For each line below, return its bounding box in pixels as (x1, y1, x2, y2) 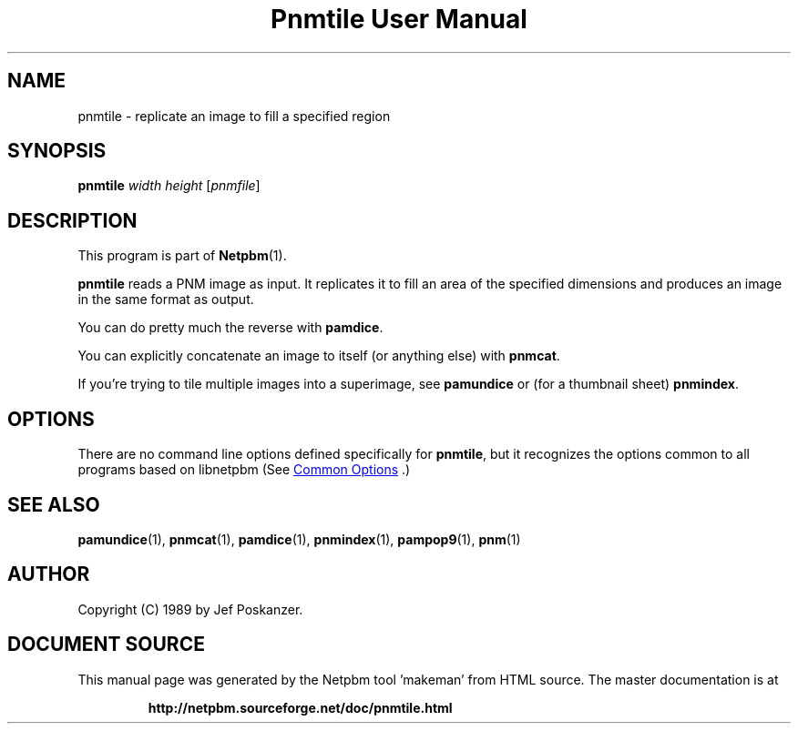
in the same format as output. (77, 291, 254, 308)
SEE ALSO (7, 492, 100, 516)
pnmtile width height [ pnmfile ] (77, 178, 261, 194)
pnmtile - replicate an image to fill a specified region (77, 107, 391, 124)
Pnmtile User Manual (271, 4, 527, 35)
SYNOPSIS (7, 139, 107, 163)
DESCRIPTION (7, 208, 138, 232)
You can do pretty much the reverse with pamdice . (77, 320, 384, 336)
